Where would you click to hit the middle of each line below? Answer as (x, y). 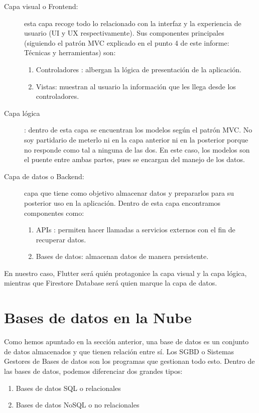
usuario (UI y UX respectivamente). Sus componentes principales (124, 33)
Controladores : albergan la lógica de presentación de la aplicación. (139, 69)
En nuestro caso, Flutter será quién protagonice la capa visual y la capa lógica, (125, 273)
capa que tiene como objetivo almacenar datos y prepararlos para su (129, 193)
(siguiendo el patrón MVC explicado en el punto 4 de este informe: (127, 42)
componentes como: (54, 213)
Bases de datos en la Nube (98, 317)
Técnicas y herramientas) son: (70, 52)
